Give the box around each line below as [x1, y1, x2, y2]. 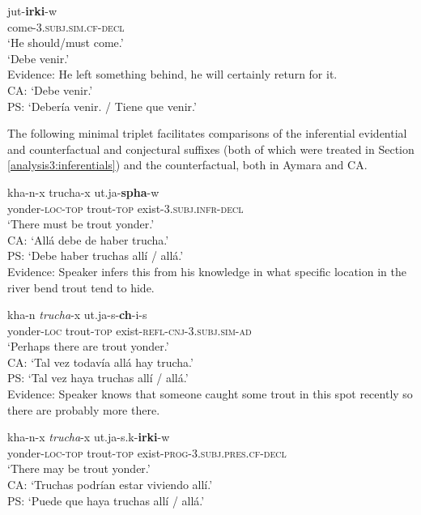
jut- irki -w [7, 2, 57, 19]
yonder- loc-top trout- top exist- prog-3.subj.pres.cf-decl [7, 444, 287, 461]
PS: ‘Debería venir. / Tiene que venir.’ [7, 97, 197, 114]
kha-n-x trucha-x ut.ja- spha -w [7, 183, 159, 200]
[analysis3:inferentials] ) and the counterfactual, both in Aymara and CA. [7, 156, 368, 173]
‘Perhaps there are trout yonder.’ [7, 338, 169, 355]
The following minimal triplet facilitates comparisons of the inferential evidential [7, 125, 407, 142]
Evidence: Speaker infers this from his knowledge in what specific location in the [7, 262, 406, 279]
